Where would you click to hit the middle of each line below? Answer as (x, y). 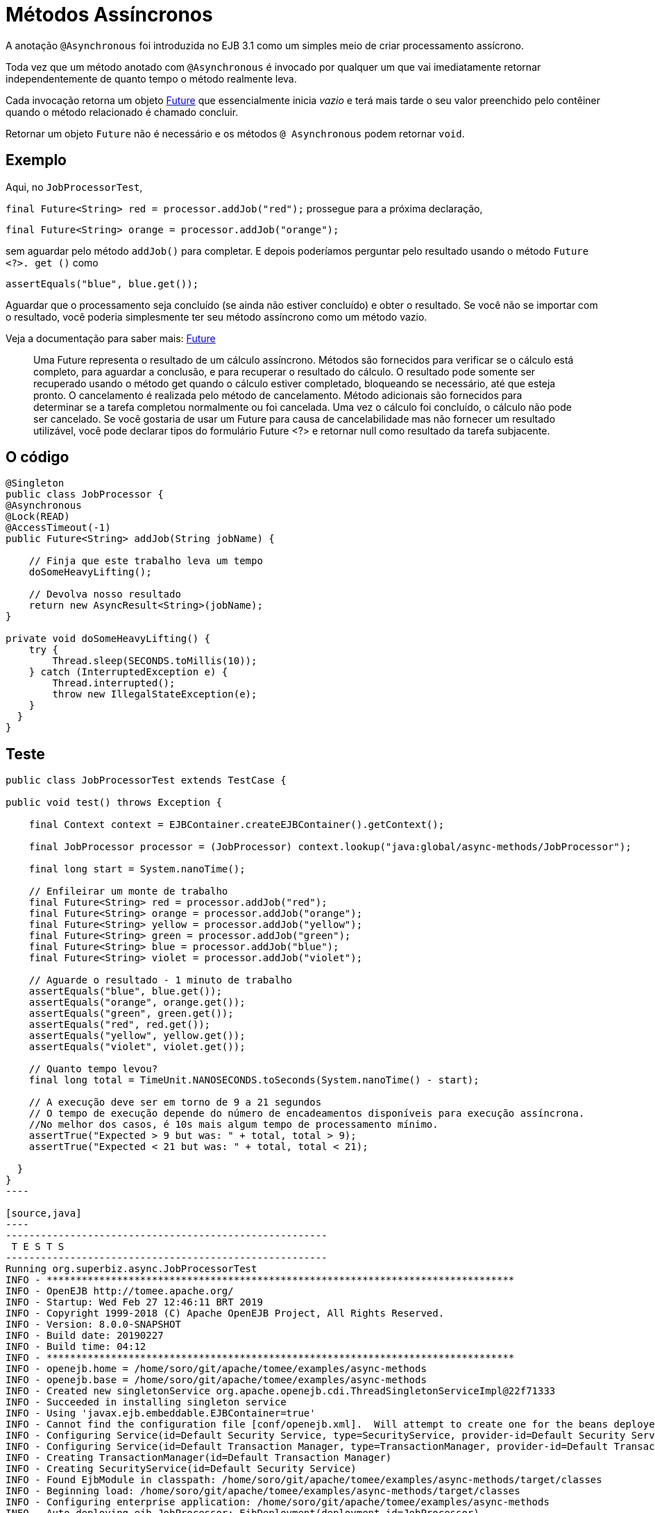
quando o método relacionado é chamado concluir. (122, 112)
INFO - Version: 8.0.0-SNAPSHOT (93, 1325)
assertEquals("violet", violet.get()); (137, 1047)
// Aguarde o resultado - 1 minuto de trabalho (161, 980)
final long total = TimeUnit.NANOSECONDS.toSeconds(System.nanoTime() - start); (254, 1080)
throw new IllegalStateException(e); (155, 694)
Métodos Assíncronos (109, 15)
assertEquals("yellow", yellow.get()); (137, 1036)
